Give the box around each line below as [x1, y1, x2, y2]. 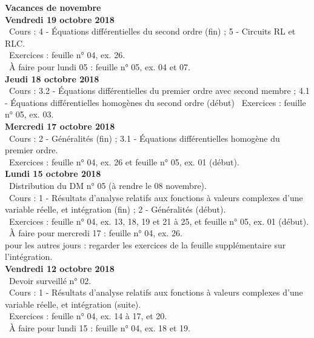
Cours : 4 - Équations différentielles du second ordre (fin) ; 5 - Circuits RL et [8, 25, 296, 38]
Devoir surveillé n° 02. [8, 274, 92, 287]
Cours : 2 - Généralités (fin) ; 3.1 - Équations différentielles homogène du [8, 131, 280, 144]
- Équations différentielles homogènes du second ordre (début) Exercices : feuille [5, 96, 306, 108]
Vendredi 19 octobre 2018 [5, 13, 115, 25]
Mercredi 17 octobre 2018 [5, 119, 115, 132]
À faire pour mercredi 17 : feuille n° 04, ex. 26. [8, 227, 182, 239]
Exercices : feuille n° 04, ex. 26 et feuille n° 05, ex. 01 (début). [8, 155, 239, 168]
